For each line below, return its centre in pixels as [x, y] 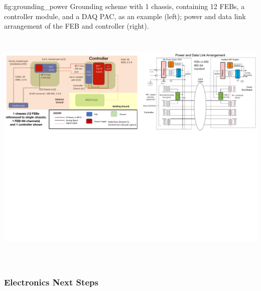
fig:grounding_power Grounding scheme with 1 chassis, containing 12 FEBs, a [124, 6]
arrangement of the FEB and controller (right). [77, 26]
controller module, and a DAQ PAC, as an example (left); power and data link [125, 16]
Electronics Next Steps [51, 282]
